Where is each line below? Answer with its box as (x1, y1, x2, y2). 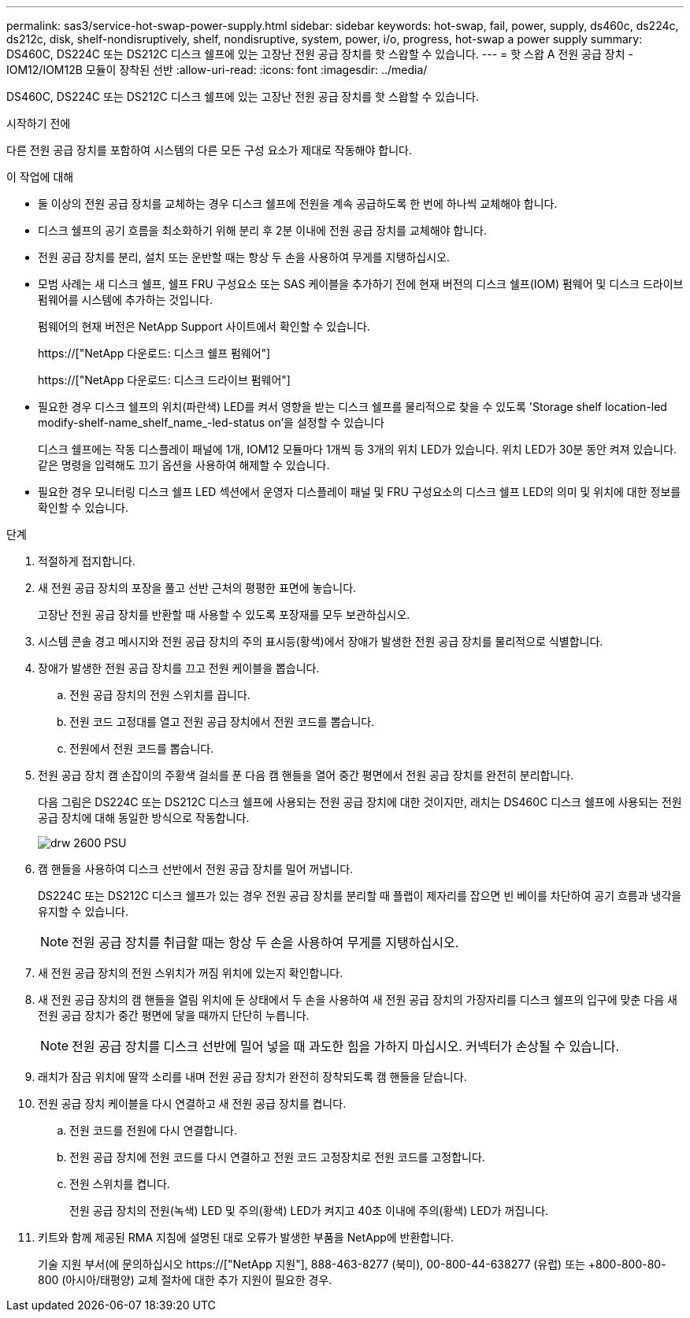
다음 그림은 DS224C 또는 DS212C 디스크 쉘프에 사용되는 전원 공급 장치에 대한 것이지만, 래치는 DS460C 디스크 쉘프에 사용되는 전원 (38, 795, 682, 809)
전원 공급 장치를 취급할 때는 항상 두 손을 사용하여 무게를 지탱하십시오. (72, 935, 459, 950)
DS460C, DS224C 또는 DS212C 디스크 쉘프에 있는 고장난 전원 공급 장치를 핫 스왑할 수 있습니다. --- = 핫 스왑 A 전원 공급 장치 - (6, 47, 633, 61)
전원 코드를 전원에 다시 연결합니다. (69, 1124, 237, 1137)
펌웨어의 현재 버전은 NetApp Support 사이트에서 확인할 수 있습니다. (38, 320, 370, 333)
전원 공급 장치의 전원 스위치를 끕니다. (69, 688, 250, 702)
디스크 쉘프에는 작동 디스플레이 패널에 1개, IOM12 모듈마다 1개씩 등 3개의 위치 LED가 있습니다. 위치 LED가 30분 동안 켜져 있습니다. (38, 442, 677, 456)
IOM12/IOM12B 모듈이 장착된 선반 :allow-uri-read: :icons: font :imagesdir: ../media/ (6, 63, 428, 76)
